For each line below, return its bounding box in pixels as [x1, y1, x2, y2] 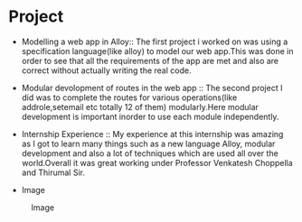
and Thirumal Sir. [21, 167, 85, 178]
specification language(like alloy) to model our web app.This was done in [21, 45, 294, 56]
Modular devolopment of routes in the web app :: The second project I [21, 82, 283, 93]
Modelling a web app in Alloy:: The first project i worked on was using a [21, 36, 288, 47]
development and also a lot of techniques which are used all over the [21, 147, 279, 159]
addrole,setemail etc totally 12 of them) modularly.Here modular [21, 101, 260, 112]
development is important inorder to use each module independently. [21, 111, 279, 122]
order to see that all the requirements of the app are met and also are [21, 55, 279, 66]
